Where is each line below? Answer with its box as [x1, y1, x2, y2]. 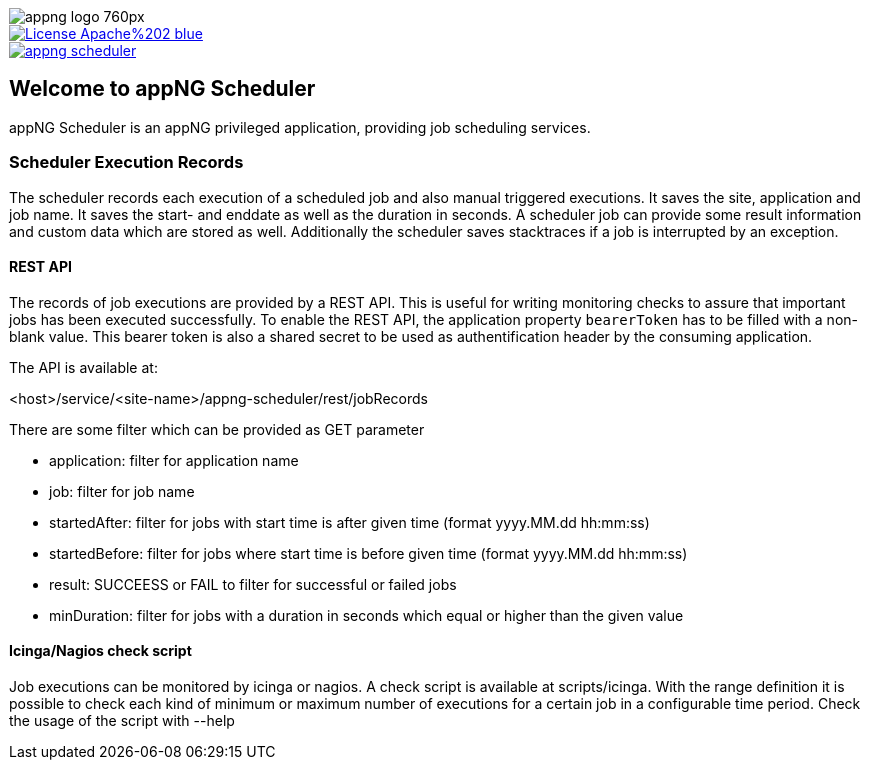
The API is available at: [9, 358, 158, 376]
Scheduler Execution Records [9, 152, 244, 173]
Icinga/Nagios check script [9, 642, 192, 660]
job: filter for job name [49, 482, 195, 500]
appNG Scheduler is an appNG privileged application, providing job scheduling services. [9, 118, 591, 136]
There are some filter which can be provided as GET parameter [9, 420, 425, 438]
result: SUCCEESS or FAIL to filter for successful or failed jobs [49, 575, 457, 593]
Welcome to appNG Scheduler [9, 76, 316, 102]
